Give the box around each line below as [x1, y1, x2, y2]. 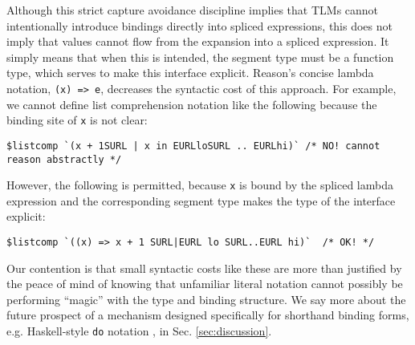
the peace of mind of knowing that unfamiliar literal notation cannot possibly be [6, 275, 403, 292]
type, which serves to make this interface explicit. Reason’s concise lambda [6, 64, 374, 81]
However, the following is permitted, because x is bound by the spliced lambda [6, 177, 393, 193]
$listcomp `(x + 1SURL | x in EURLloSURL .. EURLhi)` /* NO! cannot [6, 140, 380, 152]
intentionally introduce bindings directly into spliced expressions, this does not [6, 17, 393, 34]
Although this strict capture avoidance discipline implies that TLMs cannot [6, 2, 379, 18]
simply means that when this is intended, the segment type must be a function [6, 48, 394, 65]
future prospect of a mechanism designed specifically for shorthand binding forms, [6, 306, 409, 323]
